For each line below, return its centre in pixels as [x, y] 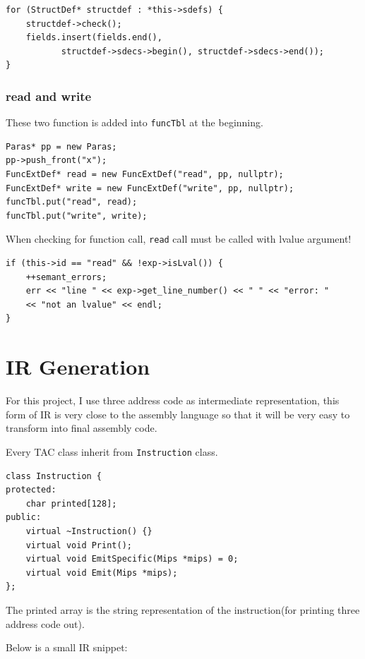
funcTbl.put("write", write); [77, 216]
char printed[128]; [71, 503]
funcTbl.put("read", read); [72, 202]
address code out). [45, 623]
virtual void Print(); [79, 545]
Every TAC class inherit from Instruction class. [112, 451]
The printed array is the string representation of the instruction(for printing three [183, 609]
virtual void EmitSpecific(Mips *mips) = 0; [132, 559]
